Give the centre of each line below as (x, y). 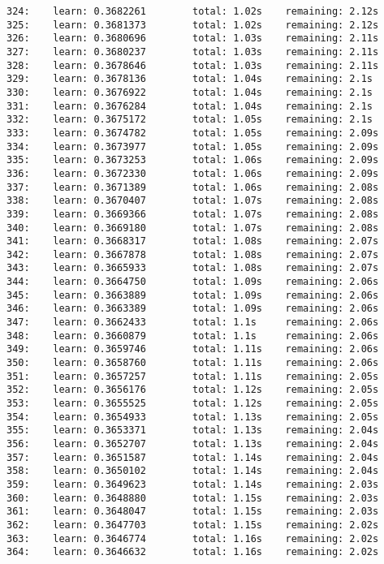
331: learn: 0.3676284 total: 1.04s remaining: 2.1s (190, 106)
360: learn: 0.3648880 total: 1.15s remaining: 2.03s (193, 498)
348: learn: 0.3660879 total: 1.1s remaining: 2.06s (193, 336)
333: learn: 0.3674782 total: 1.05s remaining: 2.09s (193, 133)
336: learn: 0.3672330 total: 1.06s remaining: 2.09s (193, 173)
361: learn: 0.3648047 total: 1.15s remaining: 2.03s (193, 512)
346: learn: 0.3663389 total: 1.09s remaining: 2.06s (193, 309)
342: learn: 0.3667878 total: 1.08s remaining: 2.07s (193, 254)
